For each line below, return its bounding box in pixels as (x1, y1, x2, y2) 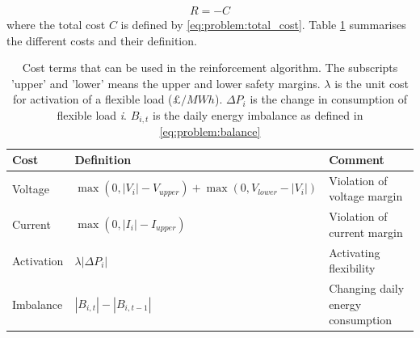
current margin (329, 223, 403, 240)
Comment (329, 151, 384, 168)
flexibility (329, 260, 376, 277)
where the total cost (6, 16, 106, 33)
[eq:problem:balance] (159, 123, 261, 140)
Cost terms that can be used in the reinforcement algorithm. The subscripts (22, 59, 398, 76)
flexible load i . (57, 107, 127, 123)
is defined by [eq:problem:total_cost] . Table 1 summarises (120, 16, 406, 33)
